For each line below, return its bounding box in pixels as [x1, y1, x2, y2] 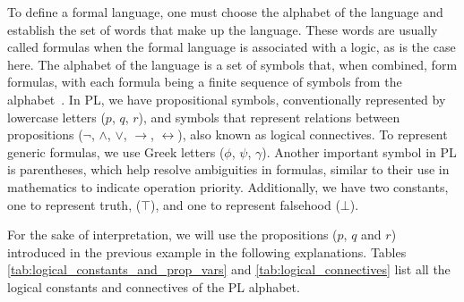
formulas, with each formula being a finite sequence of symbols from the [7, 72, 402, 91]
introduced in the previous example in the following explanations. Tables [7, 242, 407, 261]
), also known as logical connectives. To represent [177, 125, 448, 144]
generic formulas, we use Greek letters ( [7, 142, 225, 161]
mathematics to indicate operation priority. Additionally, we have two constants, [7, 177, 449, 196]
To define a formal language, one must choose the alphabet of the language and [7, 3, 443, 21]
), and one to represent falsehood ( [150, 195, 340, 214]
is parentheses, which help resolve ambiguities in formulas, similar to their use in [7, 160, 450, 179]
